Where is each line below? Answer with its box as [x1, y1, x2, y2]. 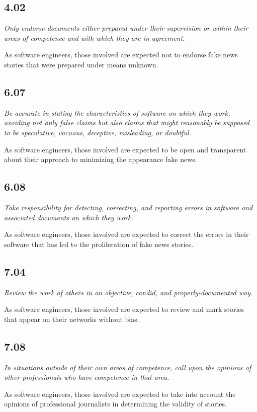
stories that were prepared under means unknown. [4, 59, 158, 69]
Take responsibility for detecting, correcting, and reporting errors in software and [4, 202, 253, 212]
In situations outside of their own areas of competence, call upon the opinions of [4, 362, 251, 372]
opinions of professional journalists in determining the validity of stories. [4, 398, 227, 409]
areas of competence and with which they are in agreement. [4, 32, 185, 43]
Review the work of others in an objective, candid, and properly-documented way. [4, 287, 253, 297]
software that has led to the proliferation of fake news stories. [4, 238, 194, 249]
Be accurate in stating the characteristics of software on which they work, [4, 107, 230, 118]
